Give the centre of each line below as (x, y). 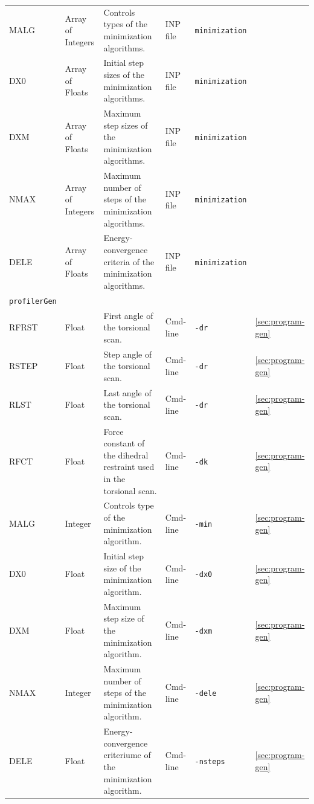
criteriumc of (127, 755)
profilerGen (33, 301)
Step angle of (128, 354)
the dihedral (126, 455)
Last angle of (127, 392)
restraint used (129, 467)
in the (114, 479)
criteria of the (129, 261)
